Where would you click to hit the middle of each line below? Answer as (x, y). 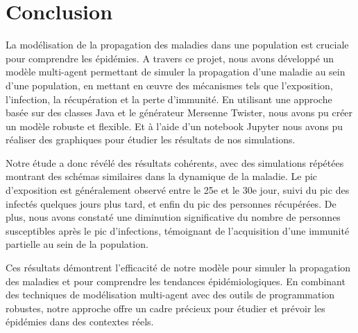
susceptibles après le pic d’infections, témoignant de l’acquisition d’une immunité (178, 230)
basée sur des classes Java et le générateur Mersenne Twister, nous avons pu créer (179, 112)
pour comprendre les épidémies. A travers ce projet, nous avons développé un (170, 58)
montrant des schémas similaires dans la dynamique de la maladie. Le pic (162, 176)
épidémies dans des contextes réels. (80, 322)
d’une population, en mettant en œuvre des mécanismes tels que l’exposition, (169, 85)
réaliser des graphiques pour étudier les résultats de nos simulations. (151, 139)
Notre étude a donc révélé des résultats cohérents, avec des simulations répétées (175, 162)
